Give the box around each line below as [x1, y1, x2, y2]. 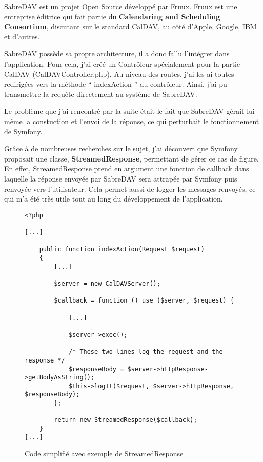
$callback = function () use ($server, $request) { [54, 297, 234, 305]
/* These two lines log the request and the [68, 348, 223, 356]
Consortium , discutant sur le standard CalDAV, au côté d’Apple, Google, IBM [4, 21, 257, 32]
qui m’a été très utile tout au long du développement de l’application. [4, 193, 223, 204]
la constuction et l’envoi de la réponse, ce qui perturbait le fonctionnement [25, 115, 259, 126]
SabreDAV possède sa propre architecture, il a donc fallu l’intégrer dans [4, 48, 230, 59]
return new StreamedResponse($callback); [54, 416, 197, 424]
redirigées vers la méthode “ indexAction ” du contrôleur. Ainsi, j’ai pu [4, 78, 227, 89]
